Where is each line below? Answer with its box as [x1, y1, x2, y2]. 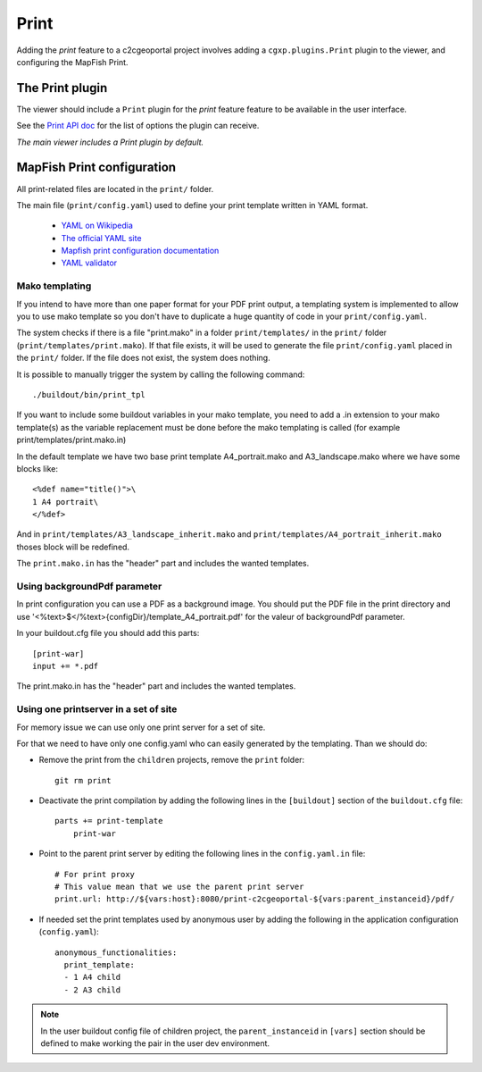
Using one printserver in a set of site [16, 703, 178, 716]
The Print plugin [16, 80, 108, 96]
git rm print [54, 775, 112, 785]
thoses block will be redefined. [16, 541, 129, 552]
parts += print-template [54, 816, 163, 826]
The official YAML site [61, 232, 142, 243]
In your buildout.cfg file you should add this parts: [16, 628, 200, 639]
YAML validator [61, 257, 118, 268]
